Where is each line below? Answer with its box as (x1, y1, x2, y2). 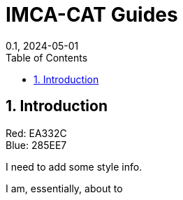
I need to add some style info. (6, 160, 142, 173)
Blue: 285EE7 (6, 138, 67, 151)
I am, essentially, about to (6, 182, 123, 194)
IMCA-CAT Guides (6, 3, 178, 27)
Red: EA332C (6, 127, 67, 139)
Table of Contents (6, 51, 88, 64)
